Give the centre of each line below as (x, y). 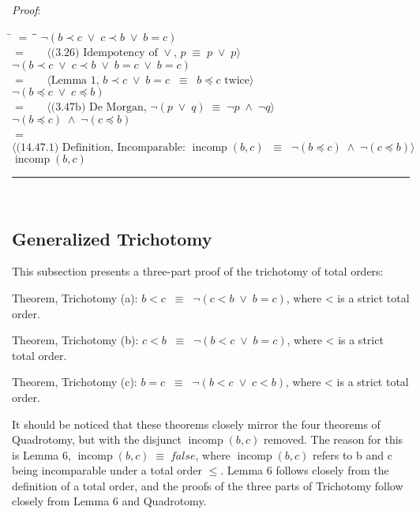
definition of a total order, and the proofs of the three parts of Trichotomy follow (208, 485)
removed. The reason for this (334, 439)
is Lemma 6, (41, 454)
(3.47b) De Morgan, (99, 108)
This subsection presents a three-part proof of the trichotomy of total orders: (198, 271)
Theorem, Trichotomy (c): (75, 382)
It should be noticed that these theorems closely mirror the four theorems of (196, 424)
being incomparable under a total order (107, 470)
